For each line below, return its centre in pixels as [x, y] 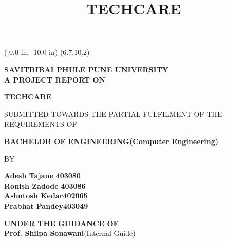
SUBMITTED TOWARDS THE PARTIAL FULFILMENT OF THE [113, 114]
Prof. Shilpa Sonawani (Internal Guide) [70, 233]
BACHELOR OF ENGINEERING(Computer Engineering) [111, 141]
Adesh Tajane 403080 [42, 176]
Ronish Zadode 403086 [45, 185]
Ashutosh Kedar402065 [46, 196]
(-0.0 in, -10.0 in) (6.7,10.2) [47, 52]
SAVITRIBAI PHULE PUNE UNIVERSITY [86, 69]
